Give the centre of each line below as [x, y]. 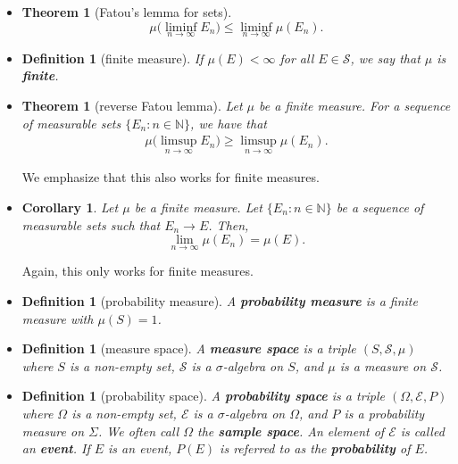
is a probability [384, 413]
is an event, [140, 448]
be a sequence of [380, 207]
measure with [58, 318]
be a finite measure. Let [198, 207]
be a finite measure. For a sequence [355, 105]
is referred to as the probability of [315, 448]
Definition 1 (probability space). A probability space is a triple [204, 396]
